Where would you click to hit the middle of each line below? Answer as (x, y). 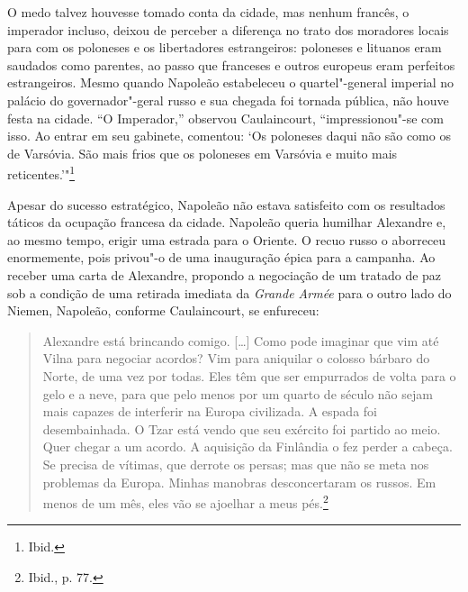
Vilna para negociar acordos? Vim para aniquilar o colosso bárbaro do (236, 358)
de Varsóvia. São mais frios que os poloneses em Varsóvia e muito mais (202, 153)
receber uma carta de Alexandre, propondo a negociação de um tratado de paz (225, 274)
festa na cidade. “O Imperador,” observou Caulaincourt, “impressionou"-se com (225, 118)
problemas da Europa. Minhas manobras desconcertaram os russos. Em (239, 482)
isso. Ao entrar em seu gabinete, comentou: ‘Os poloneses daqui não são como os (229, 136)
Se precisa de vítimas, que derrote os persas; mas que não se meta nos (236, 464)
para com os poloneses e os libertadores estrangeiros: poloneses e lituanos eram (225, 47)
